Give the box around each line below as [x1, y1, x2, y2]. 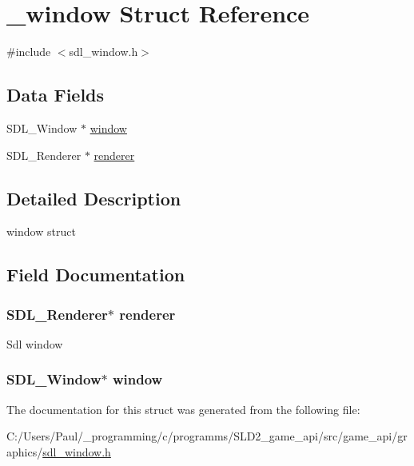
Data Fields [6, 82, 105, 107]
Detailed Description [6, 185, 181, 210]
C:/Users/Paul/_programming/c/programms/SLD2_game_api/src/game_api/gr [6, 428, 408, 444]
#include [6, 43, 51, 60]
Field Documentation [6, 262, 185, 287]
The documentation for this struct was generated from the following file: [6, 400, 360, 417]
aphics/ [6, 443, 43, 460]
